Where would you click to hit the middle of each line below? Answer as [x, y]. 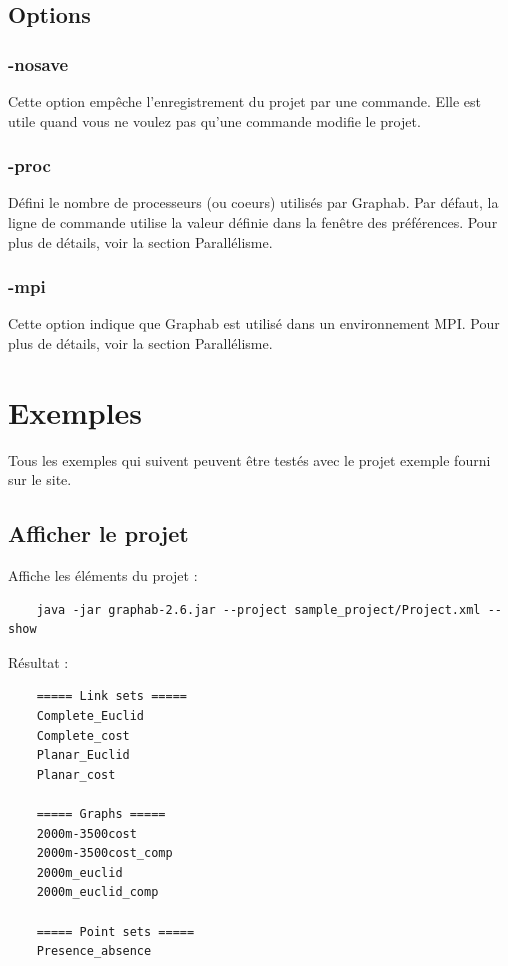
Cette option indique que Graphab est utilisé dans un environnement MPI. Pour [254, 323]
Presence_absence [94, 951]
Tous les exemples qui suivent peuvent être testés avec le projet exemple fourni [249, 459]
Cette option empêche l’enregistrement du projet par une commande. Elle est [244, 101]
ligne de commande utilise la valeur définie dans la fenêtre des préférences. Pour [253, 222]
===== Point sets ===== [115, 931]
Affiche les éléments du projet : [103, 575]
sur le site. [40, 479]
